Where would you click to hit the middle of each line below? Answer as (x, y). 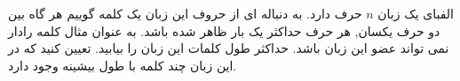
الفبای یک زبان (416, 13)
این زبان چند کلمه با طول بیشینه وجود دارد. (123, 65)
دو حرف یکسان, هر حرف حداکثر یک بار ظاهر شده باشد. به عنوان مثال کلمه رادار (224, 30)
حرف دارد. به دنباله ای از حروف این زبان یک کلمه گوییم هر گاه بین (185, 13)
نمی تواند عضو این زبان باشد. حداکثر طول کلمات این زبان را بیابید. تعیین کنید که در (229, 48)
